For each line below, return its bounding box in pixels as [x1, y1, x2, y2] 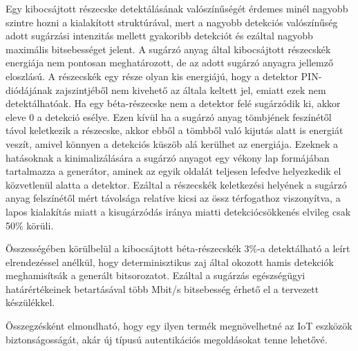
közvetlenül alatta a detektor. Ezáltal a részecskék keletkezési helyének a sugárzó [6, 177, 347, 191]
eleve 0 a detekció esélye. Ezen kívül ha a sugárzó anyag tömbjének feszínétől [6, 109, 332, 124]
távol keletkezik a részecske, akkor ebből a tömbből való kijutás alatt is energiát [6, 123, 343, 137]
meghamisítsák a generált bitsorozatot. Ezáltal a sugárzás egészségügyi [6, 268, 305, 283]
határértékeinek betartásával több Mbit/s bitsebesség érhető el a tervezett [6, 281, 319, 296]
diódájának [6, 82, 53, 97]
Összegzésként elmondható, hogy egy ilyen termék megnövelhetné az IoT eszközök [6, 319, 352, 333]
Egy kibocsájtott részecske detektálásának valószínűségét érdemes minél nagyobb [6, 1, 348, 15]
